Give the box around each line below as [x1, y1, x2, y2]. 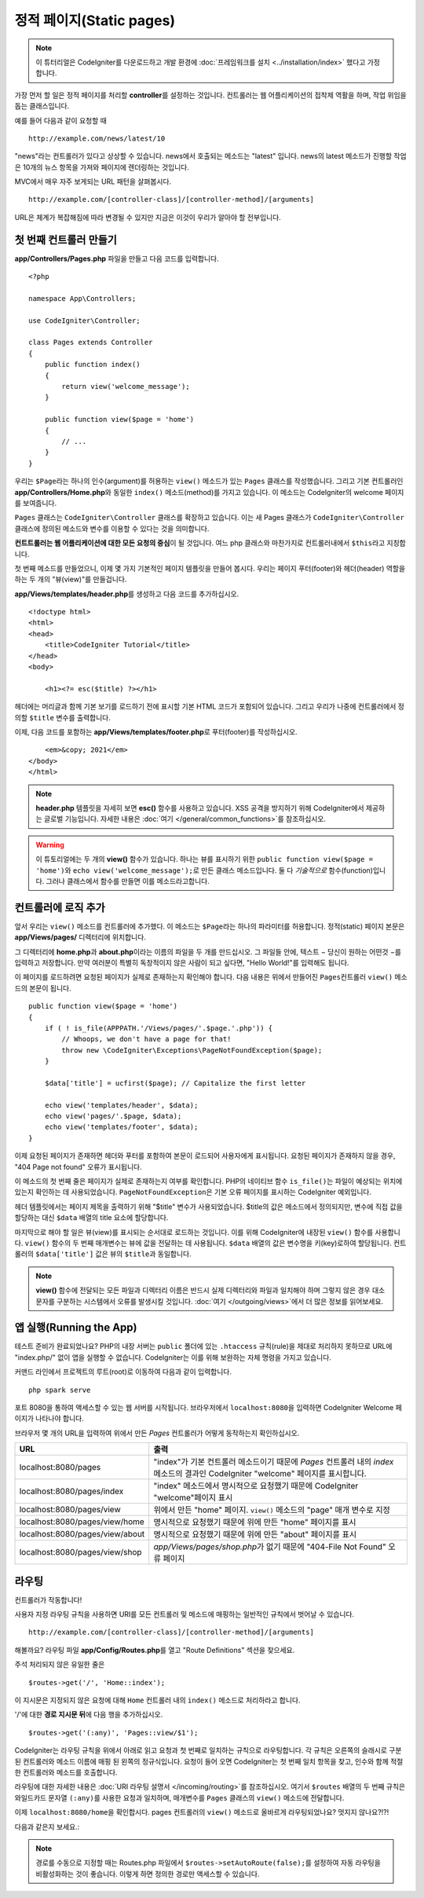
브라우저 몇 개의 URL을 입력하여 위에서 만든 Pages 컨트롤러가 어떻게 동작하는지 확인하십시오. [14, 1428, 300, 1438]
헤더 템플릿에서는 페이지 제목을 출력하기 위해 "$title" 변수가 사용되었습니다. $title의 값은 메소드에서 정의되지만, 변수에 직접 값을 [14, 1202, 404, 1211]
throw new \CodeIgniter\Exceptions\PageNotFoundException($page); [61, 1046, 323, 1054]
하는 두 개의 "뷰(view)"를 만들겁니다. [14, 574, 127, 584]
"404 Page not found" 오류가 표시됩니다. [14, 1162, 142, 1171]
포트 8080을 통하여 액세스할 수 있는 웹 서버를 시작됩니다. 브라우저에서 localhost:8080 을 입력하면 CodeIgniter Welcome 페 [14, 1402, 402, 1412]
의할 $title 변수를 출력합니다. [14, 713, 111, 722]
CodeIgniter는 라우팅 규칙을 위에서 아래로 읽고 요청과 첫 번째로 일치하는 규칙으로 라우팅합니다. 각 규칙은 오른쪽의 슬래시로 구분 [14, 1746, 402, 1755]
